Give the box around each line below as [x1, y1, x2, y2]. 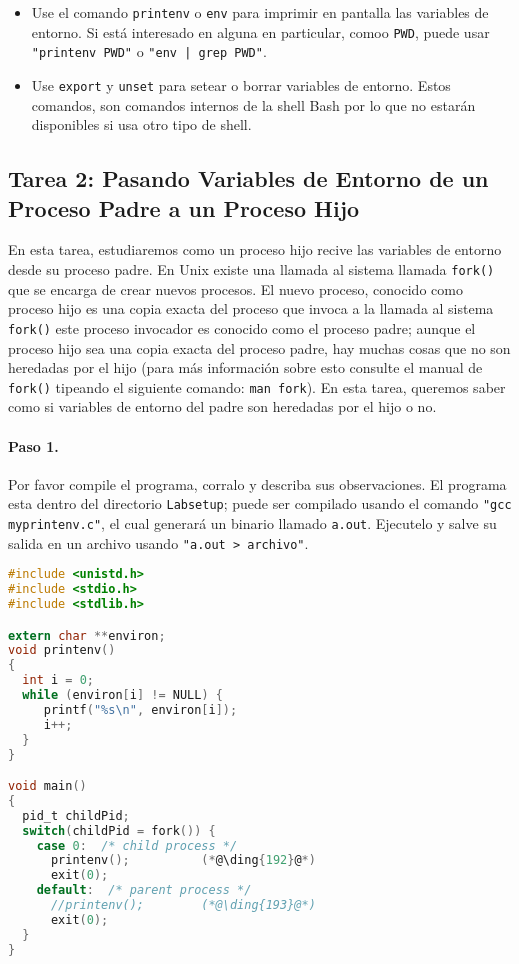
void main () [8, 779, 87, 794]
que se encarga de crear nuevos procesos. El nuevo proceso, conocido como [8, 278, 463, 299]
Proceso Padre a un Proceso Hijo [8, 192, 360, 223]
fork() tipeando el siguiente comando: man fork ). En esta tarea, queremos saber [8, 376, 506, 397]
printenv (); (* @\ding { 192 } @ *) [50, 853, 316, 868]
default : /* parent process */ [36, 883, 252, 898]
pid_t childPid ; [22, 808, 130, 823]
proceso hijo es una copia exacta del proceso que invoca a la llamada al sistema [8, 298, 494, 319]
